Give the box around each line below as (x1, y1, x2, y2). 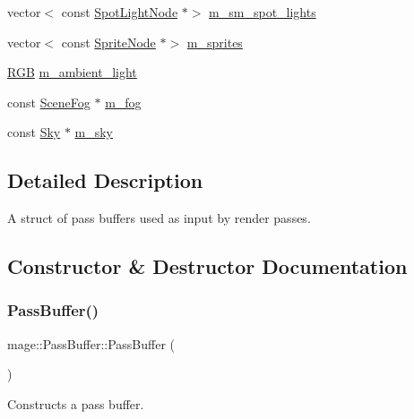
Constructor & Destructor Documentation (7, 252, 408, 280)
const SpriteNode (61, 32, 156, 51)
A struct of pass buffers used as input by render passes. (7, 209, 311, 227)
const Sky (7, 123, 61, 141)
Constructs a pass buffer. (7, 394, 144, 413)
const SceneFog (7, 92, 91, 111)
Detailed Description (7, 167, 203, 194)
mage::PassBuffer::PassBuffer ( (7, 334, 176, 353)
